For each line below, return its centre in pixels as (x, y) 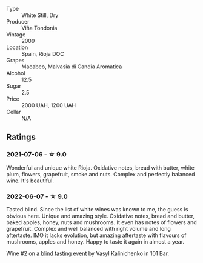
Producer (18, 22)
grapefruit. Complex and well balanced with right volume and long (89, 228)
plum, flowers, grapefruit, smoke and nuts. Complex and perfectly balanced (101, 174)
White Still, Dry (40, 15)
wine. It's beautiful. (30, 181)
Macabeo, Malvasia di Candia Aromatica (72, 67)
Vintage (16, 35)
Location (17, 47)
